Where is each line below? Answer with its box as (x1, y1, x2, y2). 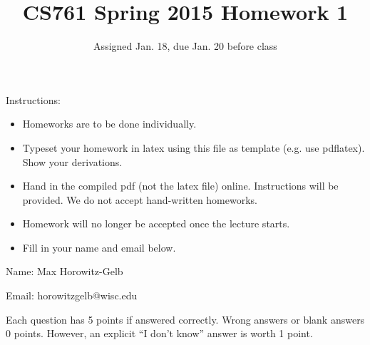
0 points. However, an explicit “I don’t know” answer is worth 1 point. (6, 326, 313, 341)
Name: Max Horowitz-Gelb (6, 264, 123, 279)
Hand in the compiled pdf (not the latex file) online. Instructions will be (22, 178, 339, 193)
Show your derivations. (22, 154, 123, 169)
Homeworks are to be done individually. (22, 116, 197, 131)
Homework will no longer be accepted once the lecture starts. (22, 216, 290, 231)
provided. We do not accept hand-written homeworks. (22, 192, 258, 207)
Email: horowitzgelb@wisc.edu (6, 288, 138, 303)
